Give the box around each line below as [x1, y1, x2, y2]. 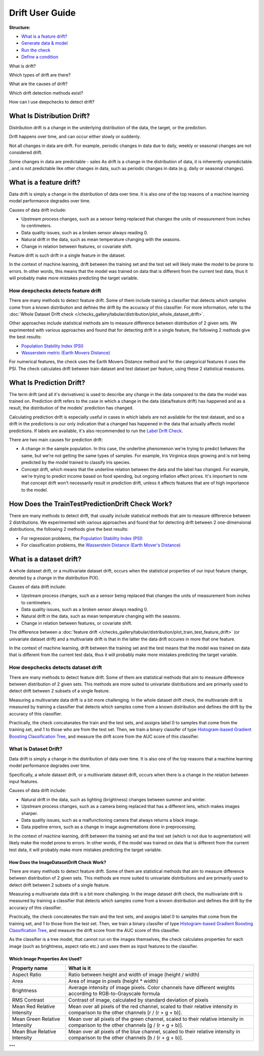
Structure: [9, 25, 31, 30]
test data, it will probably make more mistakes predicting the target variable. [9, 847, 162, 853]
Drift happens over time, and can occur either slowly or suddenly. [9, 134, 141, 140]
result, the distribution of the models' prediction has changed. [9, 405, 134, 411]
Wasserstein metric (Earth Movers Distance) [21, 350, 110, 355]
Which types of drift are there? [9, 72, 71, 78]
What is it [68, 965, 91, 972]
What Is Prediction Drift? [9, 378, 86, 387]
